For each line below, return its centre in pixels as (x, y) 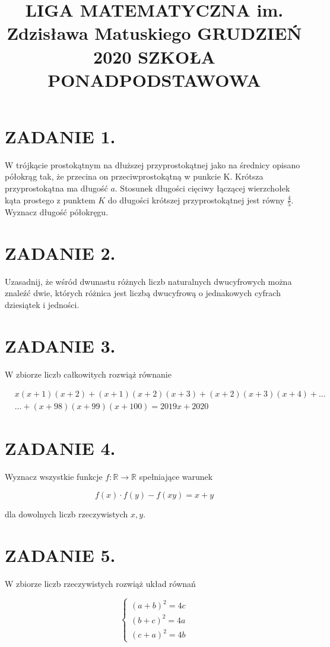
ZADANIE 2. (60, 252)
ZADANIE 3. (60, 345)
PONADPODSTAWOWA (154, 79)
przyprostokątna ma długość (56, 188)
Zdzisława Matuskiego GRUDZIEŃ (154, 33)
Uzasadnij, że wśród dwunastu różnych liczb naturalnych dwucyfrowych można (148, 281)
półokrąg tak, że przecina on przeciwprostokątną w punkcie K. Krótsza (134, 176)
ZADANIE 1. (60, 136)
